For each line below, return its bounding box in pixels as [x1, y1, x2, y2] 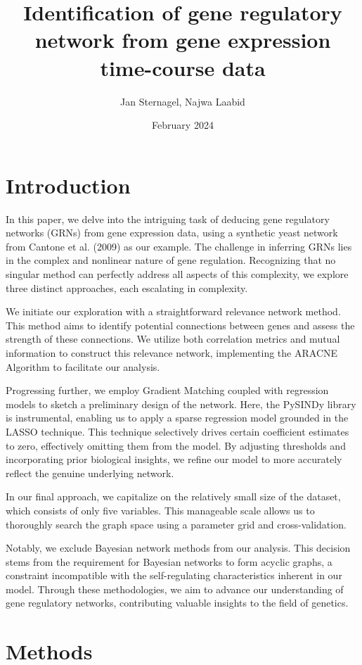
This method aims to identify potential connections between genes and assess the [6, 317, 355, 332]
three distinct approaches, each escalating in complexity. [6, 280, 248, 295]
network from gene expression [34, 25, 331, 54]
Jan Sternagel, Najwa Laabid [120, 94, 245, 108]
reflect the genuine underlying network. [6, 465, 174, 480]
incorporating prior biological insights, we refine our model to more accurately [6, 452, 342, 467]
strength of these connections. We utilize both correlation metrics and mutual [6, 331, 340, 346]
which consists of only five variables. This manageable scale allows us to [6, 502, 315, 517]
